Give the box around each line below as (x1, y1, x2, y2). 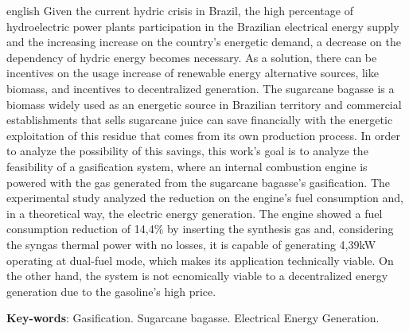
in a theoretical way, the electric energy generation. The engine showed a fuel (6, 204, 383, 221)
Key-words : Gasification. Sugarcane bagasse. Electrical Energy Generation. (6, 310, 380, 326)
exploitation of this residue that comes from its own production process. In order (6, 127, 400, 143)
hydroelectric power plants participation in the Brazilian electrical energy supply (6, 18, 399, 34)
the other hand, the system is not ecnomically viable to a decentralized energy (6, 267, 388, 284)
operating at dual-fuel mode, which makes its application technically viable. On (6, 251, 394, 268)
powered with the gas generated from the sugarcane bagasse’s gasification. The (6, 173, 391, 190)
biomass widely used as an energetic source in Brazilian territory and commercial (6, 95, 402, 112)
